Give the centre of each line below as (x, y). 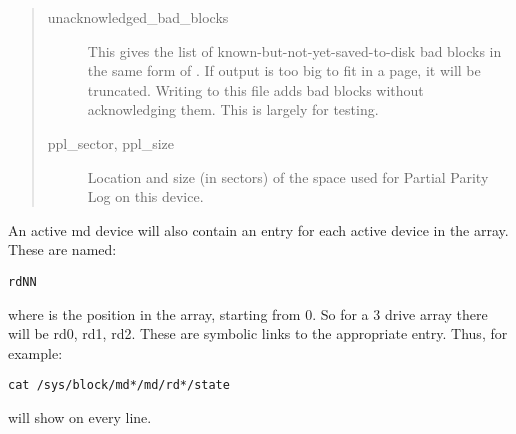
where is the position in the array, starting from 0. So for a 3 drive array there (248, 313)
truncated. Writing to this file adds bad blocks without (255, 89)
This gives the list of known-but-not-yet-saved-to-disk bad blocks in (294, 50)
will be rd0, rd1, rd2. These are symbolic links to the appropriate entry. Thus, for (258, 333)
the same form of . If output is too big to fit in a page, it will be (284, 70)
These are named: (62, 249)
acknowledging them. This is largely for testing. (233, 109)
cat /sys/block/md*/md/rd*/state (119, 385)
